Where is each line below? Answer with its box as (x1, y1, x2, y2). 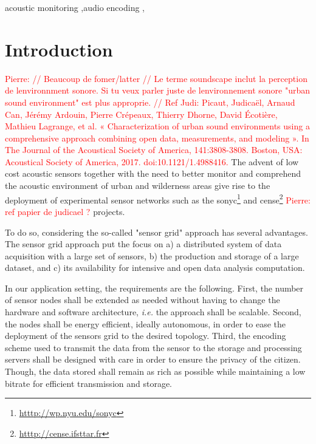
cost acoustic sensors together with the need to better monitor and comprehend (5, 167, 301, 180)
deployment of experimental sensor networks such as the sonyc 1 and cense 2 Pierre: (5, 191, 311, 206)
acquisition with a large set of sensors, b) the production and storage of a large (5, 249, 299, 262)
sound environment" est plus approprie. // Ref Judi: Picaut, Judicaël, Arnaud (5, 95, 295, 108)
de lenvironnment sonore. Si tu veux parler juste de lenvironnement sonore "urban (5, 84, 310, 97)
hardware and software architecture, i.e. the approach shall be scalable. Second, (5, 306, 301, 318)
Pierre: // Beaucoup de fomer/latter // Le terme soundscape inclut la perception (5, 72, 307, 84)
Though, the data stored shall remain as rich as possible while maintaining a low (5, 365, 306, 378)
